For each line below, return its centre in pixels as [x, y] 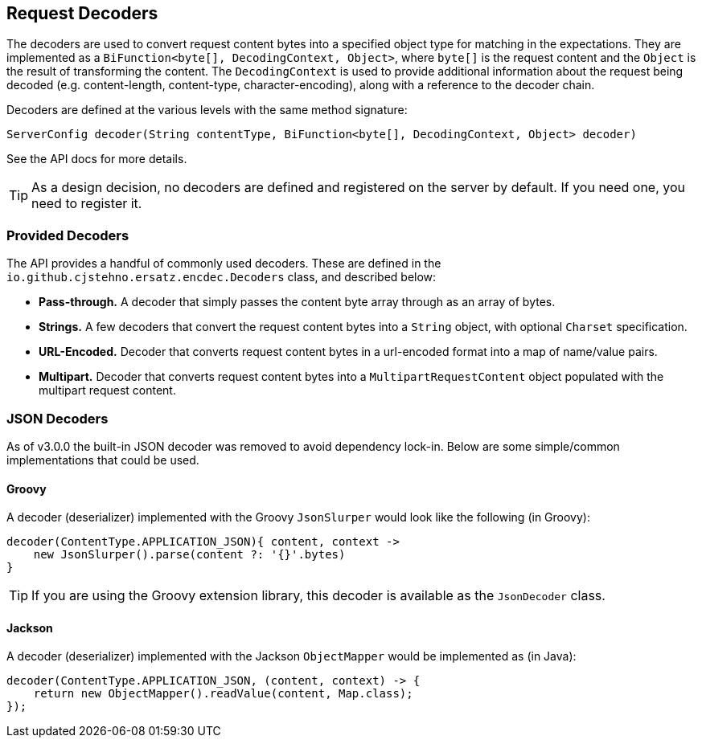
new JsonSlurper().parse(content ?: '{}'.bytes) [189, 555]
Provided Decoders [68, 235]
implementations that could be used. [103, 460]
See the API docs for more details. [97, 159]
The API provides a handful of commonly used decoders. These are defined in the [224, 264]
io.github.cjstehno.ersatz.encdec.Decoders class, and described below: [222, 277]
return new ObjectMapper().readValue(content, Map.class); [223, 694]
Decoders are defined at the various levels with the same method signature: [207, 110]
